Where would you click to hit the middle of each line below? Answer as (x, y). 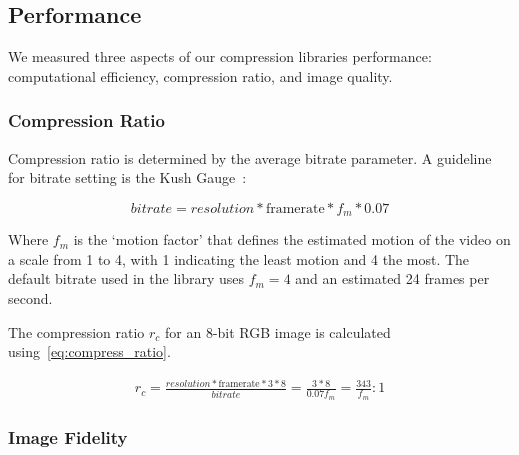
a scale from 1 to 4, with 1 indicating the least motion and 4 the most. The (239, 258)
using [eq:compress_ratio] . (89, 351)
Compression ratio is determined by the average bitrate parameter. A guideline (250, 157)
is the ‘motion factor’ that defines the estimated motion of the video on (292, 239)
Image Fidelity (68, 436)
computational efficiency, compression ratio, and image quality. (200, 75)
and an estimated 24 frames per (392, 278)
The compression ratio (76, 331)
